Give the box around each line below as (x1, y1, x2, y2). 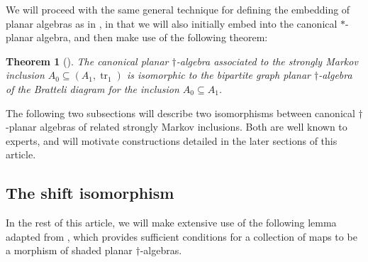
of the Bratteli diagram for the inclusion (6, 81, 179, 96)
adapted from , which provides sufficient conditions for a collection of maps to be (6, 229, 357, 244)
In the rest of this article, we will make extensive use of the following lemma (6, 215, 337, 230)
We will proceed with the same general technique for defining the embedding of (6, 2, 350, 16)
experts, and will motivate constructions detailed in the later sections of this (6, 133, 338, 148)
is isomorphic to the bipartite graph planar (126, 67, 311, 82)
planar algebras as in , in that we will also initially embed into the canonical (6, 16, 338, 31)
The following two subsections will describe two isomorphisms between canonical (6, 105, 355, 120)
